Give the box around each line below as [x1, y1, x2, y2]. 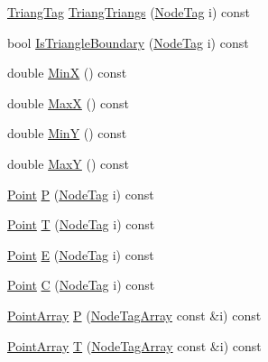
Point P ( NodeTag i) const [7, 184, 154, 203]
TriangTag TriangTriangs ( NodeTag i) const [7, 3, 251, 21]
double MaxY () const [7, 153, 130, 172]
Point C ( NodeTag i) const [7, 275, 155, 294]
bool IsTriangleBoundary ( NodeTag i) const [7, 32, 249, 51]
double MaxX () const [7, 93, 130, 112]
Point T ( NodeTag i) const [7, 215, 155, 234]
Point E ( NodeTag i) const [7, 245, 154, 264]
